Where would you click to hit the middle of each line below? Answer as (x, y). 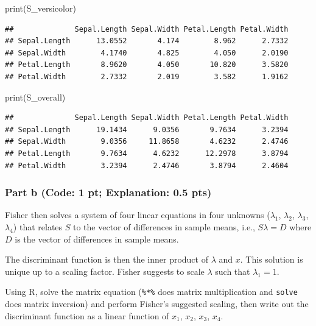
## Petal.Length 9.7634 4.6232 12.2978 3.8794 (147, 153)
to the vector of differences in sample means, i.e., (164, 226)
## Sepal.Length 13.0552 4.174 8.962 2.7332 (147, 41)
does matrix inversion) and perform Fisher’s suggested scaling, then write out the (157, 303)
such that (233, 271)
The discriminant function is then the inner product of (107, 259)
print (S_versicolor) (40, 8)
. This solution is (272, 259)
